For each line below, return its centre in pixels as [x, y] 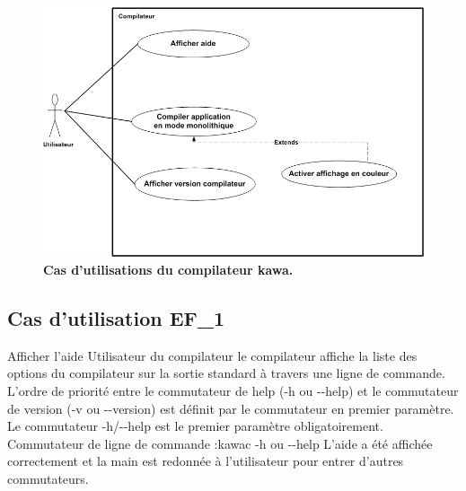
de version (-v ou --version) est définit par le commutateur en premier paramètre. [231, 408]
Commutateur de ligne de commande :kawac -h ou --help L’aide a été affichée [220, 443]
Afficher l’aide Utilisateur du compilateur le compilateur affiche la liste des [212, 355]
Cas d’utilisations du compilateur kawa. [168, 269]
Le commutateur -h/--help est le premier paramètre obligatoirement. [195, 426]
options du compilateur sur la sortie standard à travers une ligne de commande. [226, 373]
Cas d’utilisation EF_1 [116, 317]
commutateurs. [48, 478]
